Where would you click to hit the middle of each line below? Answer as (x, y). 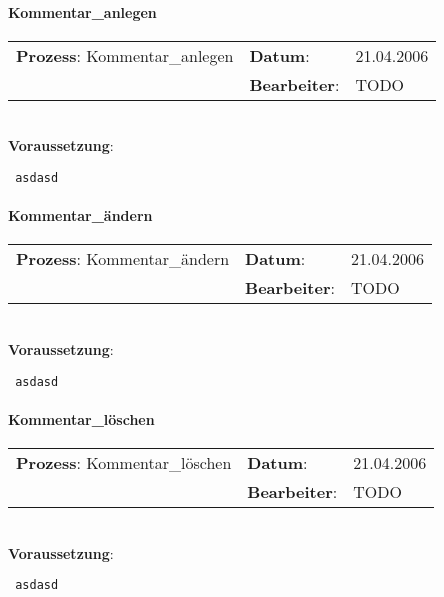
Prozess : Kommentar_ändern (123, 259)
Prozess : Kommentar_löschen (124, 463)
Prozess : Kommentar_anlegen (125, 55)
